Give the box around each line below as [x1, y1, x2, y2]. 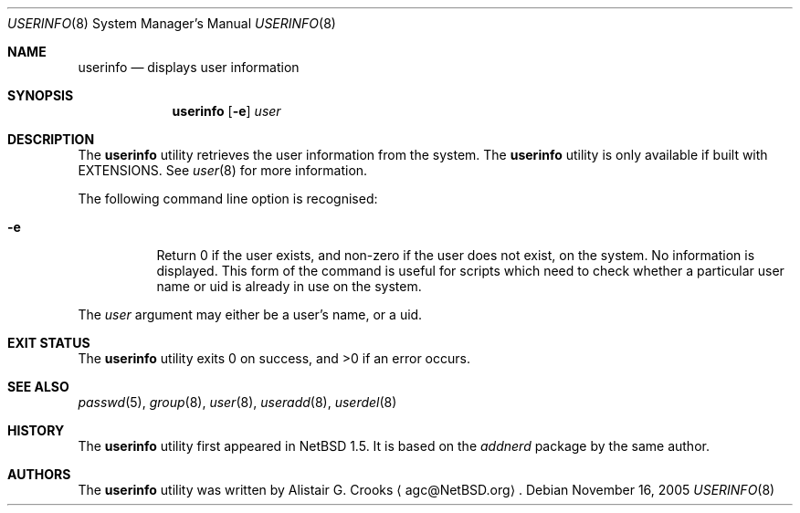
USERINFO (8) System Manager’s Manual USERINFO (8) [7, 16, 336, 31]
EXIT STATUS [7, 335, 90, 351]
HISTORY [7, 423, 65, 438]
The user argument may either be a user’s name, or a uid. [78, 307, 423, 322]
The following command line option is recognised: [78, 191, 378, 206]
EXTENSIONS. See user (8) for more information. [78, 162, 368, 178]
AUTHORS [7, 466, 71, 482]
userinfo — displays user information [78, 59, 300, 75]
